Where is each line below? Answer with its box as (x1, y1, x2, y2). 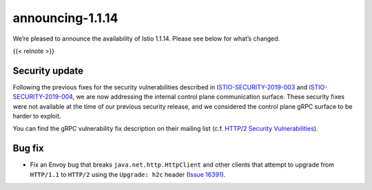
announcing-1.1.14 (12, 10, 118, 25)
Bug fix (12, 142, 44, 154)
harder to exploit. (12, 112, 61, 120)
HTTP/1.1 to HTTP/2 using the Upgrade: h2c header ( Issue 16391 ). (30, 170, 226, 178)
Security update (12, 65, 84, 76)
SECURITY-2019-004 (12, 93, 73, 101)
